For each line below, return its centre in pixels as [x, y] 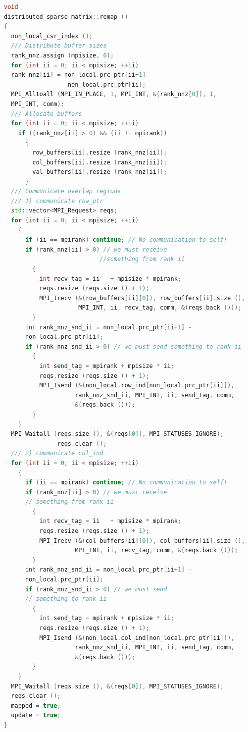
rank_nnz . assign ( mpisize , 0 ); [63, 55]
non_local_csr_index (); [52, 36]
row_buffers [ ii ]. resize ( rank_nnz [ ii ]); [100, 152]
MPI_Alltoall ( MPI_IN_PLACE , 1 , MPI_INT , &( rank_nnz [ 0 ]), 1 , [114, 94]
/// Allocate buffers [47, 114]
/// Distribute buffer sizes [59, 46]
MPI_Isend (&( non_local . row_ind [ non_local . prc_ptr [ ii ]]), [137, 386]
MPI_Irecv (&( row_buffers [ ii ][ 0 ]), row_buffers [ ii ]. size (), [142, 298]
